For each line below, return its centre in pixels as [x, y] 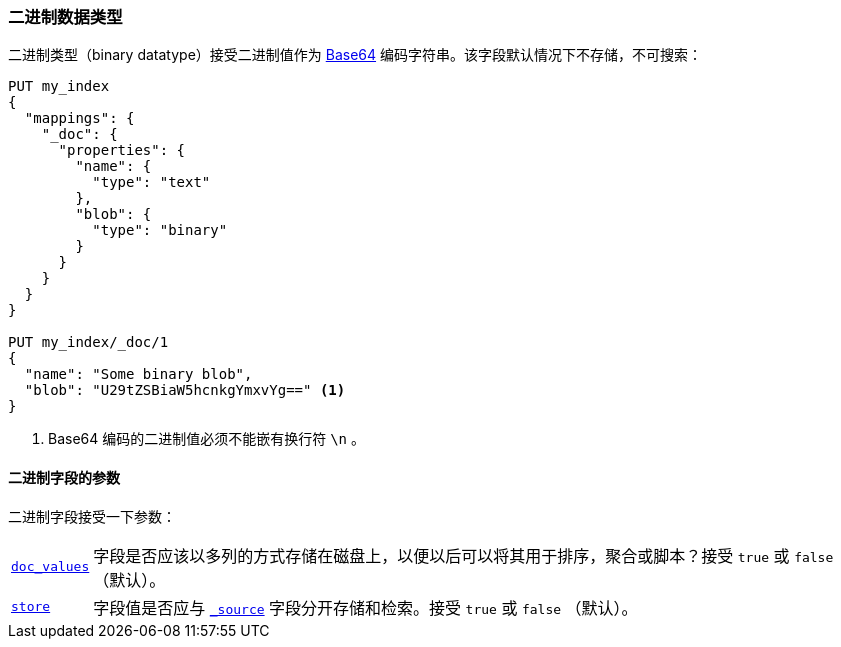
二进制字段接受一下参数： [92, 516]
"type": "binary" [160, 230]
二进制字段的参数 [64, 477]
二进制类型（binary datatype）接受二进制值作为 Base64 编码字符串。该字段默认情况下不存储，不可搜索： [355, 55]
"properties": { [122, 150]
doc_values [50, 567]
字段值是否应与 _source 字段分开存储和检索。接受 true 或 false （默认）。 [365, 607]
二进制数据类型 [65, 17]
